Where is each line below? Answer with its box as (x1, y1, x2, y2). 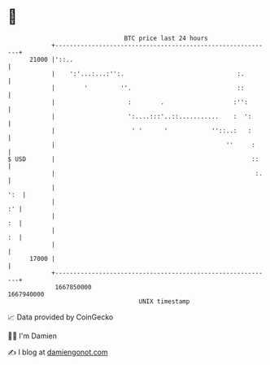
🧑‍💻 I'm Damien (7, 331, 58, 341)
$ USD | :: (7, 154, 259, 163)
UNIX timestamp (138, 297, 190, 306)
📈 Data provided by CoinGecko (7, 312, 114, 322)
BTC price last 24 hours (124, 34, 208, 42)
